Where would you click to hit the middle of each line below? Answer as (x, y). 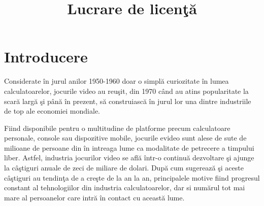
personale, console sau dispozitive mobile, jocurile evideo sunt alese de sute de (125, 138)
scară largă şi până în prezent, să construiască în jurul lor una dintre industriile (128, 101)
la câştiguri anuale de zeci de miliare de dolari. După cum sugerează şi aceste (124, 168)
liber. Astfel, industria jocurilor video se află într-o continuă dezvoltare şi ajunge (129, 158)
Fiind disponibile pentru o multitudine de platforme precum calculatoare (117, 128)
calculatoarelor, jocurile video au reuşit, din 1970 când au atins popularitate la (126, 91)
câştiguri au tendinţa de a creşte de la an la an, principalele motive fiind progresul (132, 177)
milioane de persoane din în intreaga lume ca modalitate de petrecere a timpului (129, 147)
